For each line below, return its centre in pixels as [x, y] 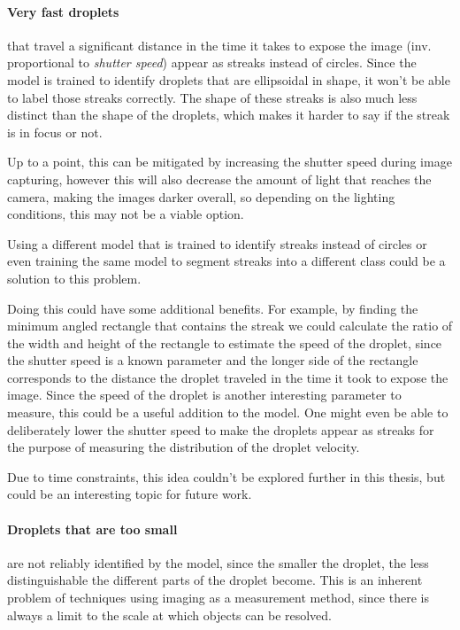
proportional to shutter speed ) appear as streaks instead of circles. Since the [212, 62]
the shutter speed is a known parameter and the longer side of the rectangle [213, 360]
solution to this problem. [74, 278]
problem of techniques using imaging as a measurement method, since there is [218, 598]
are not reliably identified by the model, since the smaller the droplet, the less [218, 562]
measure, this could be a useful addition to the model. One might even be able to [228, 412]
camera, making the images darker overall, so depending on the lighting [201, 196]
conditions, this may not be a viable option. [126, 214]
